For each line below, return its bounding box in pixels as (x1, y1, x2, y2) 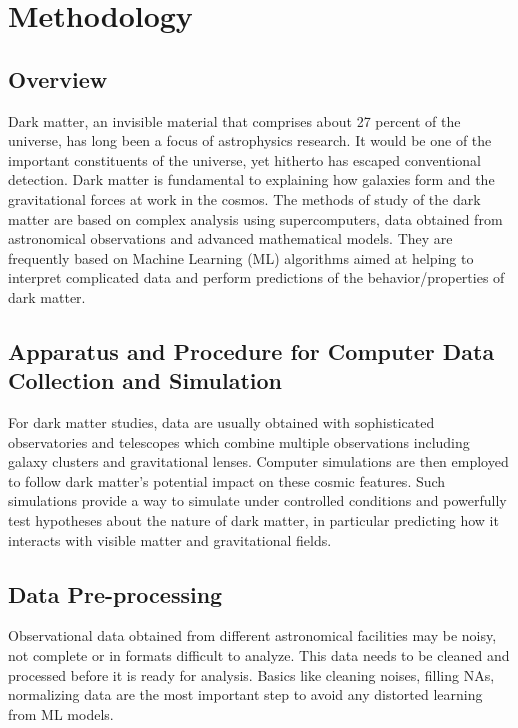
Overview (8, 63, 108, 94)
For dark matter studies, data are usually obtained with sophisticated (8, 412, 435, 433)
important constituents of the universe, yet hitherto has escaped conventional (8, 149, 482, 170)
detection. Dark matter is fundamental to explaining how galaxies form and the (8, 169, 495, 190)
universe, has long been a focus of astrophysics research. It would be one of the (8, 130, 492, 151)
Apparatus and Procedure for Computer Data (8, 335, 495, 366)
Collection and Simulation (8, 365, 282, 396)
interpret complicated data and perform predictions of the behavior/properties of (8, 267, 505, 288)
